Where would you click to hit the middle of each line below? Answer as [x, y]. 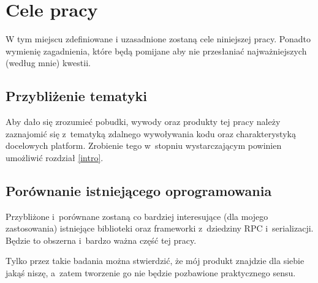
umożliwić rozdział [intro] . [55, 157]
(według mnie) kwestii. [48, 63]
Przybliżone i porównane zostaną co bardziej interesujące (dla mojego [137, 216]
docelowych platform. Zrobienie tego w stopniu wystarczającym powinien [144, 145]
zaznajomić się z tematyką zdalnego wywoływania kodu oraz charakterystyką [151, 133]
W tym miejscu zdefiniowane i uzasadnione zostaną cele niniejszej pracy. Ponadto [158, 39]
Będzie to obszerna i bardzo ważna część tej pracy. [101, 240]
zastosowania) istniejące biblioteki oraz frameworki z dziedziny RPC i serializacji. [160, 228]
